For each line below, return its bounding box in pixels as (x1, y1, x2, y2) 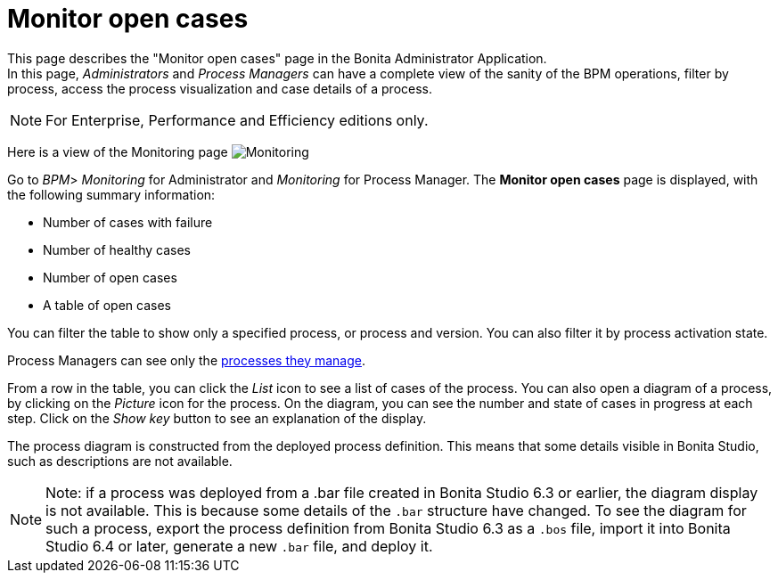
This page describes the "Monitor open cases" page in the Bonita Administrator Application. (7, 50, 547, 66)
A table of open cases (43, 297, 171, 313)
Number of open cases (43, 269, 177, 285)
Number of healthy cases (43, 241, 191, 257)
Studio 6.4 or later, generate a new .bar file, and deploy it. (45, 536, 433, 555)
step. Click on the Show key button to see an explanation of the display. (7, 410, 427, 426)
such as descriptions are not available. (7, 453, 233, 469)
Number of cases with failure (43, 214, 213, 230)
